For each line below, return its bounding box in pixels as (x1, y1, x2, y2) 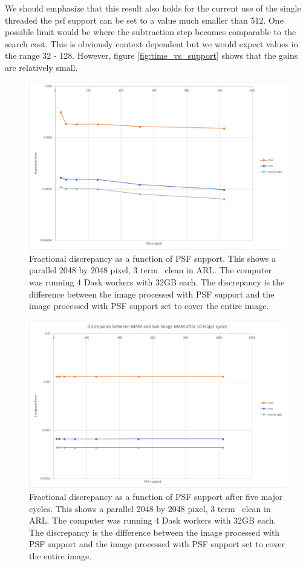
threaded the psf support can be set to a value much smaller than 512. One (5, 13, 284, 26)
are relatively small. (5, 61, 78, 73)
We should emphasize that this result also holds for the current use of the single (5, 2, 301, 14)
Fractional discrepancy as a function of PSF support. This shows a (29, 251, 276, 264)
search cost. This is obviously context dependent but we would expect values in (5, 37, 299, 50)
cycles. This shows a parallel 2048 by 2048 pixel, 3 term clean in (29, 502, 271, 514)
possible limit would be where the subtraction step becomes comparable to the (5, 25, 296, 38)
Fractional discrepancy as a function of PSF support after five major (29, 490, 283, 502)
